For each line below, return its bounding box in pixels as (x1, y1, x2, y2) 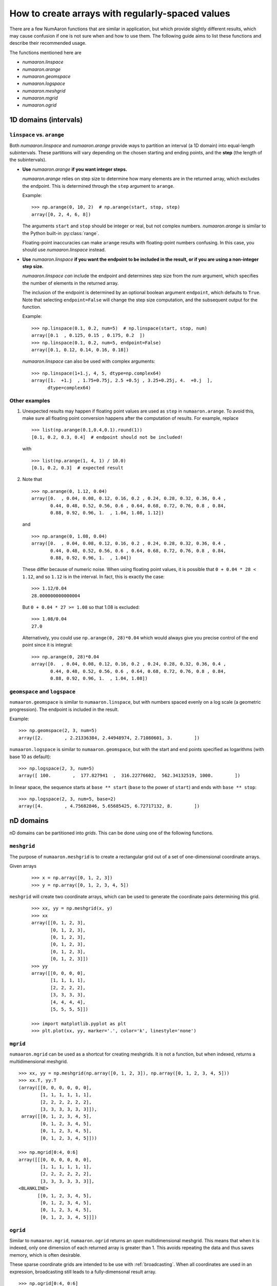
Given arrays (9, 863, 37, 869)
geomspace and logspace (9, 688, 76, 695)
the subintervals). (9, 157, 47, 163)
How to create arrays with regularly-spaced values (9, 8, 230, 19)
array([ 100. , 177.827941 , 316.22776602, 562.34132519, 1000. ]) (18, 773, 241, 779)
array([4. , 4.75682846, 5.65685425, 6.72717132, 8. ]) (18, 803, 200, 809)
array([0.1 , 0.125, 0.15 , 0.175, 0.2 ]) (31, 332, 146, 338)
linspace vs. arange (9, 131, 64, 138)
